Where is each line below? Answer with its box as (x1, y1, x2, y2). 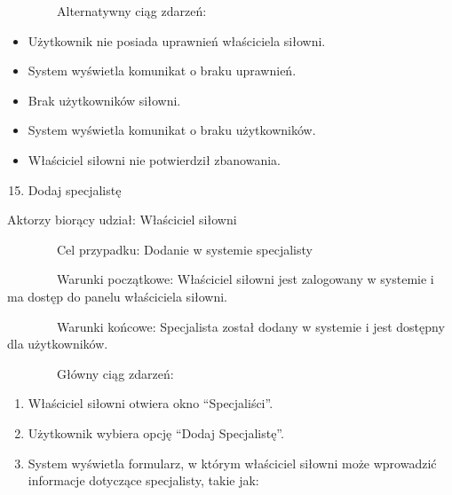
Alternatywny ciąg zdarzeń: (56, 2, 207, 20)
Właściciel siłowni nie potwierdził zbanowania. (28, 150, 281, 169)
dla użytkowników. (7, 334, 108, 353)
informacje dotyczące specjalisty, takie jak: (28, 471, 259, 490)
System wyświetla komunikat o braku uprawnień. (28, 61, 297, 80)
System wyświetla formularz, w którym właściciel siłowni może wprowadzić (28, 453, 437, 472)
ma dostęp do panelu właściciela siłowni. (7, 287, 228, 305)
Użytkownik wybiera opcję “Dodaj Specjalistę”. (28, 423, 284, 442)
